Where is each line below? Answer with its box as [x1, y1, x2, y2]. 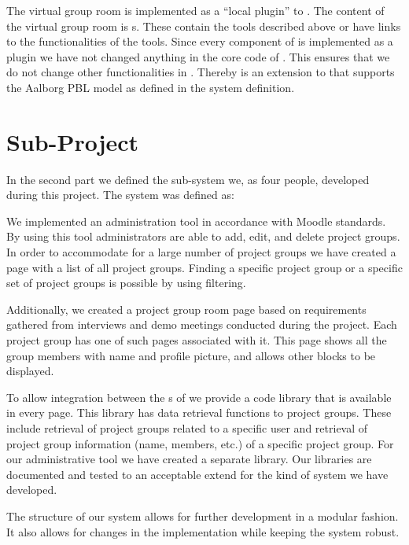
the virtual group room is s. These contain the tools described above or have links [6, 17, 401, 34]
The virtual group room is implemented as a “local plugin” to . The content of [6, 2, 385, 18]
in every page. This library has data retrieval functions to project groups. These [6, 404, 392, 421]
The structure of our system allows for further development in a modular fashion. [6, 507, 399, 524]
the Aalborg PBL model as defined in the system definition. [6, 79, 295, 95]
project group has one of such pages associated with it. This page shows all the [6, 332, 387, 348]
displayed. [6, 363, 54, 379]
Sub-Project [6, 125, 139, 157]
